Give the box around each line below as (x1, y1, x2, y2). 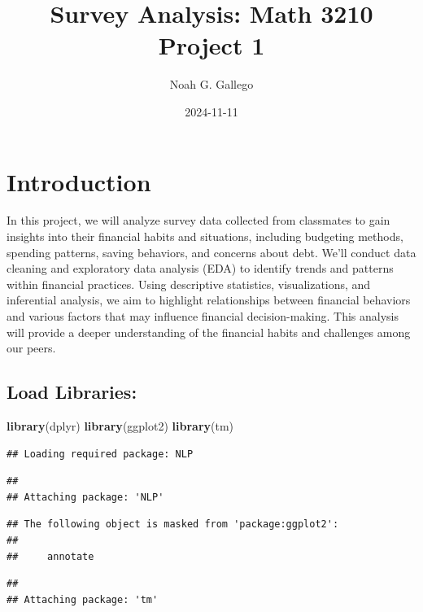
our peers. (7, 339, 56, 356)
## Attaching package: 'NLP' (7, 491, 164, 503)
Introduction (7, 164, 151, 198)
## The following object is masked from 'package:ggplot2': (7, 518, 339, 531)
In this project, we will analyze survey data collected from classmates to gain (7, 212, 390, 229)
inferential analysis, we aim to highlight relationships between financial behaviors (7, 291, 411, 308)
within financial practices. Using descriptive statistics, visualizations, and (7, 275, 371, 292)
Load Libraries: (7, 379, 137, 404)
